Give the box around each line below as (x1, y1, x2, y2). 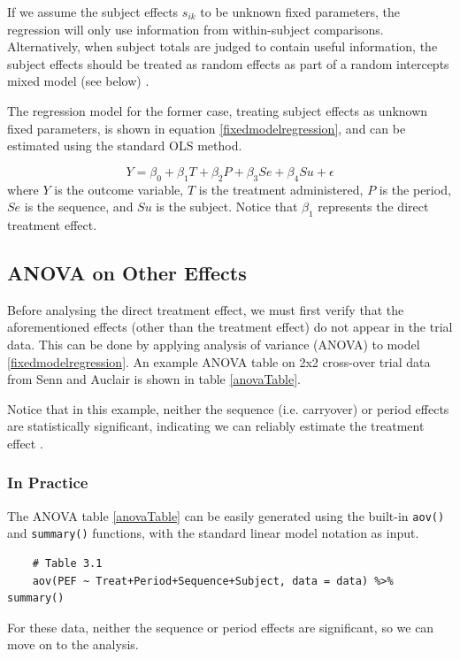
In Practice (7, 471, 88, 494)
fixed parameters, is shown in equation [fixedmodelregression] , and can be (7, 119, 406, 137)
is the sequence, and (24, 197, 134, 216)
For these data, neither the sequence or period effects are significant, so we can (7, 617, 434, 636)
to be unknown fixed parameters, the (200, 3, 401, 20)
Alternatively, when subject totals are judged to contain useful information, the (7, 37, 438, 56)
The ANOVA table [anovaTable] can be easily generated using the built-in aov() (7, 506, 445, 525)
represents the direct (318, 197, 429, 216)
